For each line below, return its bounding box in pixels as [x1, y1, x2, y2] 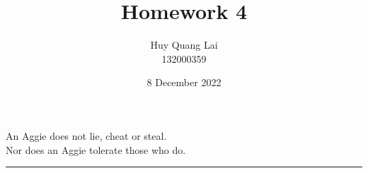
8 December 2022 [146, 75, 222, 90]
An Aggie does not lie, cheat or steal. [6, 128, 167, 143]
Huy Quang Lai [150, 37, 218, 52]
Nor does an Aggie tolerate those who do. [6, 142, 186, 157]
